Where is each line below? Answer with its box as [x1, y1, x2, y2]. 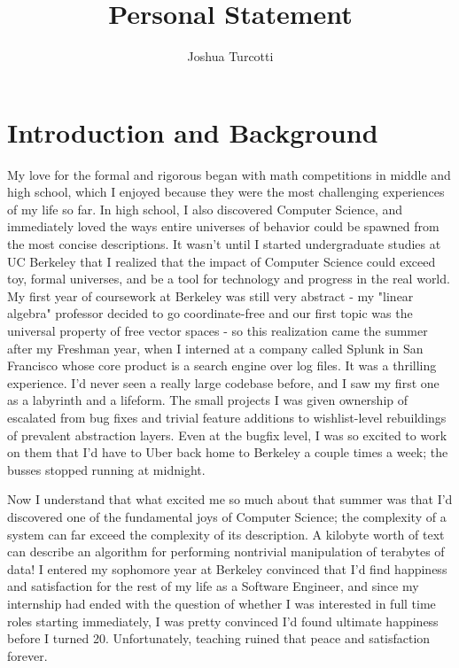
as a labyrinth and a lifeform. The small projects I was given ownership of [7, 391, 408, 409]
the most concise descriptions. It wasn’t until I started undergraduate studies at [7, 235, 441, 253]
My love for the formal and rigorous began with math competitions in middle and [7, 165, 451, 183]
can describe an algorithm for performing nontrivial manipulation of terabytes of [7, 542, 445, 561]
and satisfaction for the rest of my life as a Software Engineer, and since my [7, 577, 419, 595]
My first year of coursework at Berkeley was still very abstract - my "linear [7, 286, 414, 305]
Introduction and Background [7, 113, 378, 150]
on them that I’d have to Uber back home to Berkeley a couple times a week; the [7, 443, 448, 462]
